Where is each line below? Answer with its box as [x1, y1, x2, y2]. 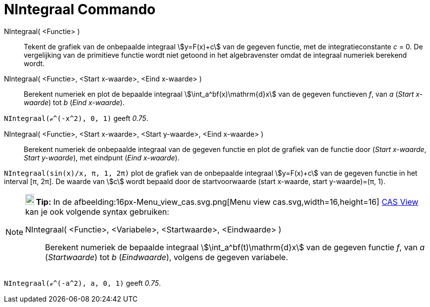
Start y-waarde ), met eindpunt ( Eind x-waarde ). [24, 153, 180, 162]
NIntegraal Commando [4, 1, 156, 18]
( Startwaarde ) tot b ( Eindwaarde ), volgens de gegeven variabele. [45, 252, 288, 262]
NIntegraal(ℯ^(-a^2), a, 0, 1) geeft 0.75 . [4, 278, 161, 287]
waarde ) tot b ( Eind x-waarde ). [24, 98, 125, 107]
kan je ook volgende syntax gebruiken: [25, 206, 169, 217]
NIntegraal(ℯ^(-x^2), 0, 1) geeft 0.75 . [4, 114, 148, 122]
